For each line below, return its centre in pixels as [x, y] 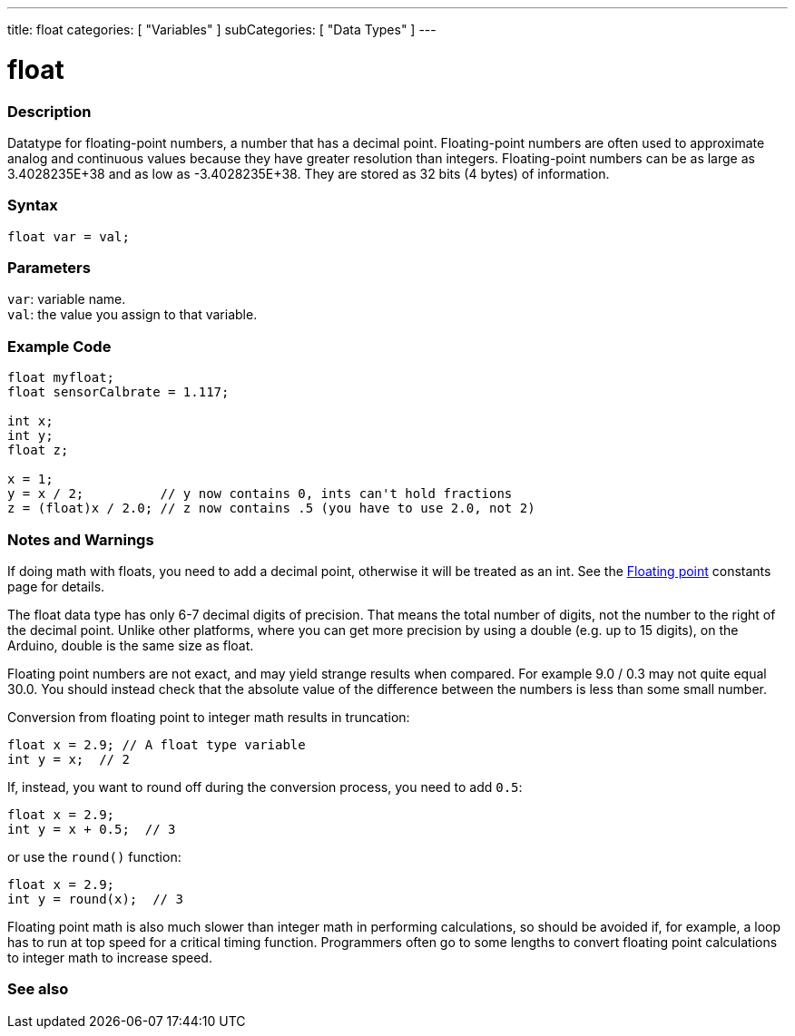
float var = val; [69, 236]
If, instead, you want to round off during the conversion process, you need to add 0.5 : [265, 787]
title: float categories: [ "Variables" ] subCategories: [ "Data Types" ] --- [222, 29]
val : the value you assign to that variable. [132, 315]
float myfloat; [61, 378]
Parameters [49, 268]
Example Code [59, 346]
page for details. [56, 586]
